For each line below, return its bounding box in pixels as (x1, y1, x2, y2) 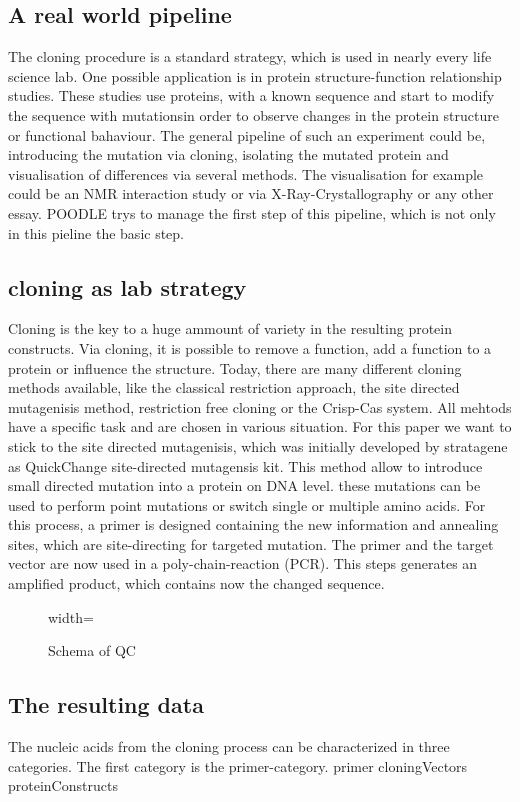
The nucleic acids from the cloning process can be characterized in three (8, 736, 450, 757)
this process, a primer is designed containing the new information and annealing (8, 514, 499, 535)
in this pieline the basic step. (8, 222, 185, 243)
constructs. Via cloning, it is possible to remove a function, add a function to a (8, 337, 492, 358)
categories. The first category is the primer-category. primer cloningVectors (8, 755, 468, 776)
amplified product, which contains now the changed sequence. (8, 573, 385, 594)
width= (48, 606, 94, 627)
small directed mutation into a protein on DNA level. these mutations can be (8, 475, 481, 496)
